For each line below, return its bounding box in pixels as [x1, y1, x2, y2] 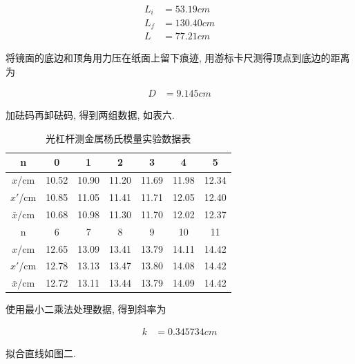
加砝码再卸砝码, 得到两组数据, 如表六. [6, 108, 175, 122]
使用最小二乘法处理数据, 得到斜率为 [6, 302, 166, 316]
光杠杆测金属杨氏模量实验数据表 [46, 131, 191, 145]
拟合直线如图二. [6, 346, 76, 361]
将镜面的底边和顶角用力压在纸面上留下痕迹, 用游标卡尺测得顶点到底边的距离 [6, 50, 350, 64]
